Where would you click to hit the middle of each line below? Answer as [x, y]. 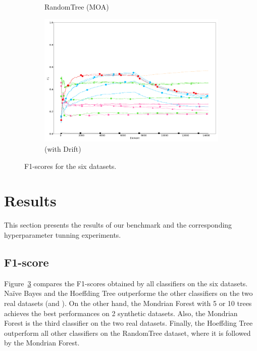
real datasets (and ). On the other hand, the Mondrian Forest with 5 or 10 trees [128, 303]
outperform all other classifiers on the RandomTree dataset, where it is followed [127, 333]
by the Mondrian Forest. [42, 343]
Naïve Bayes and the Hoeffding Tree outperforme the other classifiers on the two [128, 293]
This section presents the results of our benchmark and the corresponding [118, 225]
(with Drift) [63, 149]
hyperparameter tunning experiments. [63, 234]
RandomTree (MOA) [77, 7]
